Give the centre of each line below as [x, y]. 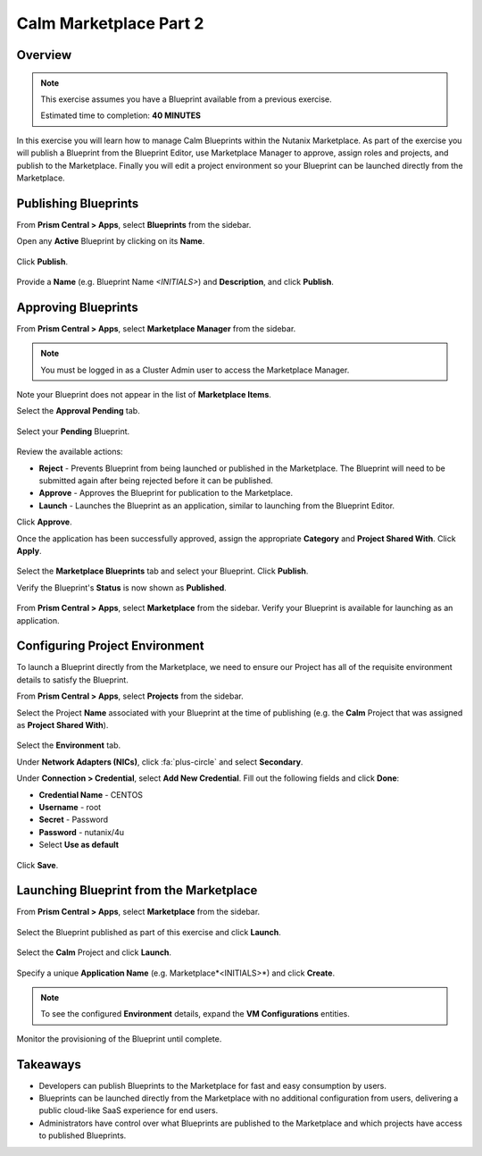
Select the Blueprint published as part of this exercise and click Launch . [149, 932]
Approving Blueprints [77, 307]
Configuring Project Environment [110, 646]
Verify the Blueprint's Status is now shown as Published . [121, 587]
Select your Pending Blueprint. [73, 431]
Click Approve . [44, 522]
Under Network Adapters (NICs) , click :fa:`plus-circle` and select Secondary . [160, 762]
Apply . [29, 550]
